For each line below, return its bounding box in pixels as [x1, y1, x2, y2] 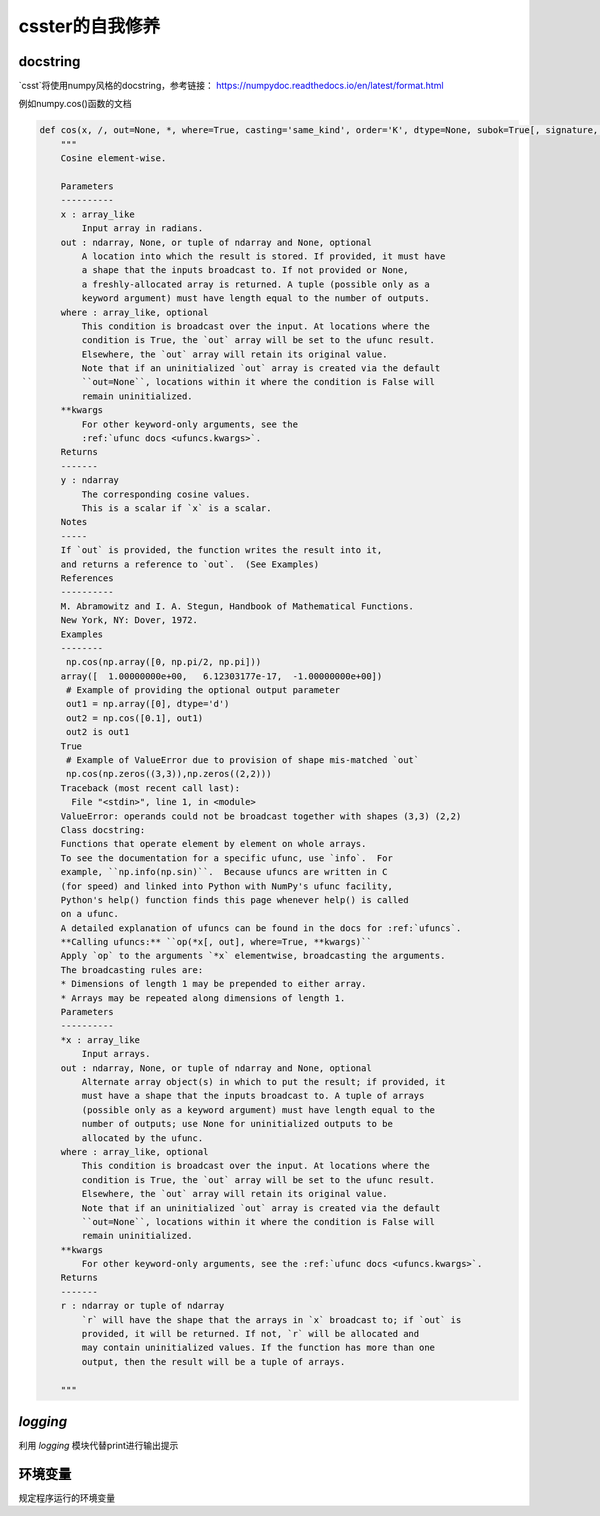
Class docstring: [60, 824, 146, 835]
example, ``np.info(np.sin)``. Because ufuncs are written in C [60, 866, 388, 878]
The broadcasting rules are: [60, 964, 204, 975]
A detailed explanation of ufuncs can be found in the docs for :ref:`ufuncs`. [60, 922, 462, 934]
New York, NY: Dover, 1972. [60, 615, 199, 626]
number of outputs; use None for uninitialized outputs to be [81, 1118, 394, 1130]
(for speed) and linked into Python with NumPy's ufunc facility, [60, 880, 394, 892]
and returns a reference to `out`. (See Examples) [60, 558, 320, 570]
